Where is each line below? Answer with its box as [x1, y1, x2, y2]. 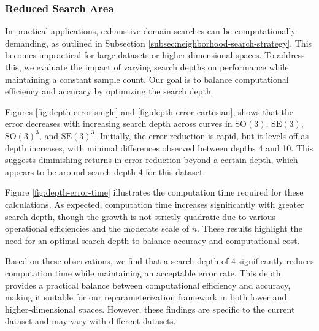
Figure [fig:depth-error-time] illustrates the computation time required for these [5, 186, 304, 199]
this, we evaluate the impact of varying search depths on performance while [5, 61, 289, 73]
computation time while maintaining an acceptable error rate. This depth [5, 266, 281, 279]
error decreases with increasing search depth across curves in [5, 117, 233, 130]
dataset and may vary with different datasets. [5, 314, 176, 327]
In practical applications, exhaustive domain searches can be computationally [5, 25, 296, 37]
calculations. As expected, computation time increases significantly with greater [5, 197, 304, 210]
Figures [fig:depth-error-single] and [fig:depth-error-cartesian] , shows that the [5, 105, 293, 118]
